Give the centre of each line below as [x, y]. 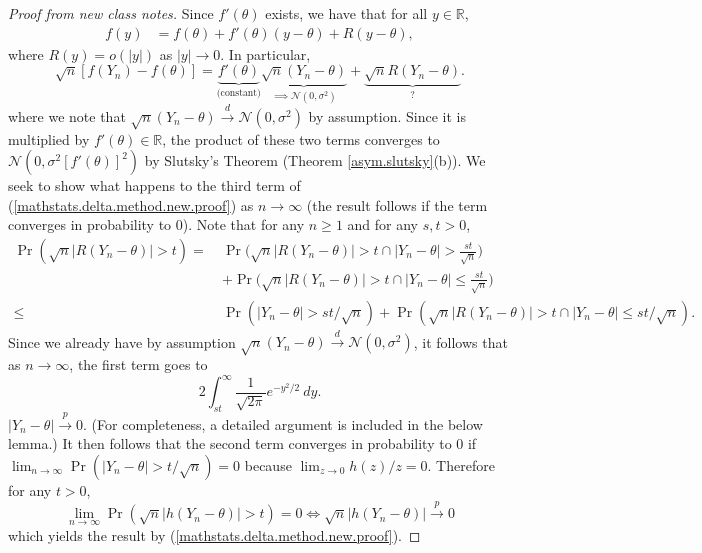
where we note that [67, 115]
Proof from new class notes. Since [111, 13]
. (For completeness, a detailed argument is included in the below [283, 423]
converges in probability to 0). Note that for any [156, 224]
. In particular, [265, 53]
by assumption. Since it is [387, 115]
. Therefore [461, 464]
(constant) [238, 93]
